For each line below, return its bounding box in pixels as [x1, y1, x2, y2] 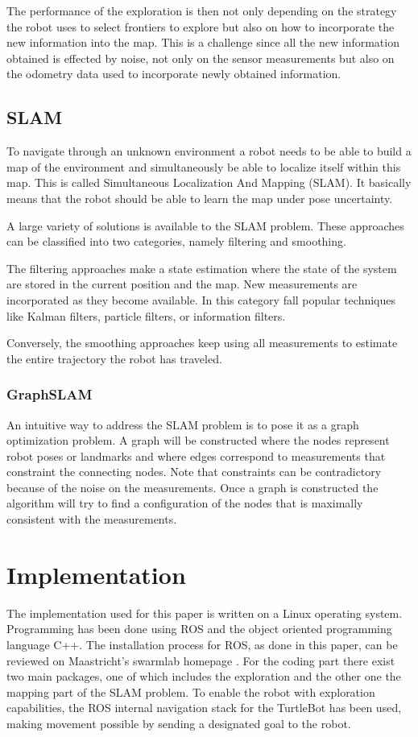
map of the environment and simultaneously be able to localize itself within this [6, 158, 401, 175]
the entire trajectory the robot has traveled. [6, 350, 222, 366]
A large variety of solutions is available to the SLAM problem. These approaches [6, 217, 404, 234]
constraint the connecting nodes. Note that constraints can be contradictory [6, 463, 382, 480]
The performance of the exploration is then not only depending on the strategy [6, 2, 397, 19]
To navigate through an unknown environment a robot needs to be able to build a [6, 143, 412, 159]
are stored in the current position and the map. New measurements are [6, 275, 358, 292]
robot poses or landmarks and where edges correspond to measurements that [6, 447, 386, 464]
